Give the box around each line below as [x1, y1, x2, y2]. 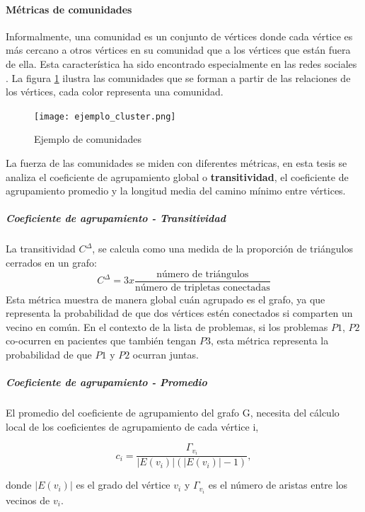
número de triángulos [156, 269, 249, 279]
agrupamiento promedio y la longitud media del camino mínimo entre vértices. [6, 183, 346, 198]
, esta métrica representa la [210, 333, 329, 348]
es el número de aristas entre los [208, 477, 348, 492]
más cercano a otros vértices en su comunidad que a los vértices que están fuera [6, 42, 351, 57]
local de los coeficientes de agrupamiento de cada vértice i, [6, 419, 259, 434]
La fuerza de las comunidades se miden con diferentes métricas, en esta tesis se [6, 156, 347, 170]
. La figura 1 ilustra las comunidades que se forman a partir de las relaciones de [6, 70, 351, 85]
